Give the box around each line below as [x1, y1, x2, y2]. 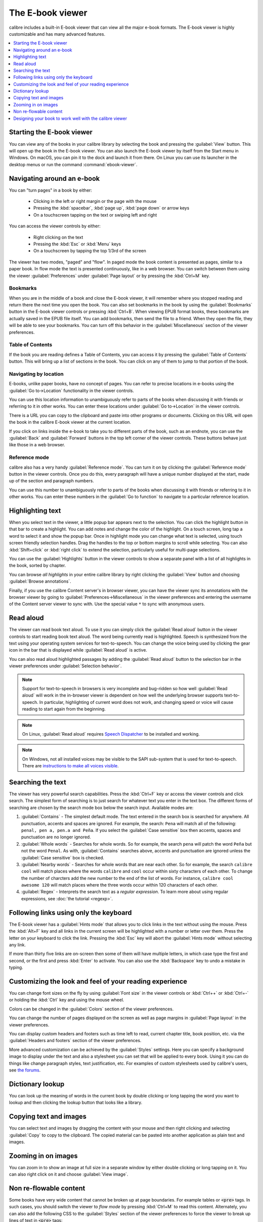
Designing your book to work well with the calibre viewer [13, 115, 128, 121]
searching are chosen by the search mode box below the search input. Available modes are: [9, 805, 194, 810]
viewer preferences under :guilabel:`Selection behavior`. [9, 663, 122, 669]
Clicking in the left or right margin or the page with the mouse [33, 198, 157, 204]
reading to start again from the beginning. [22, 706, 106, 712]
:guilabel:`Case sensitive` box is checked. [21, 854, 105, 860]
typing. [9, 964, 23, 970]
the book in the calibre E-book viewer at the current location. [9, 419, 131, 425]
